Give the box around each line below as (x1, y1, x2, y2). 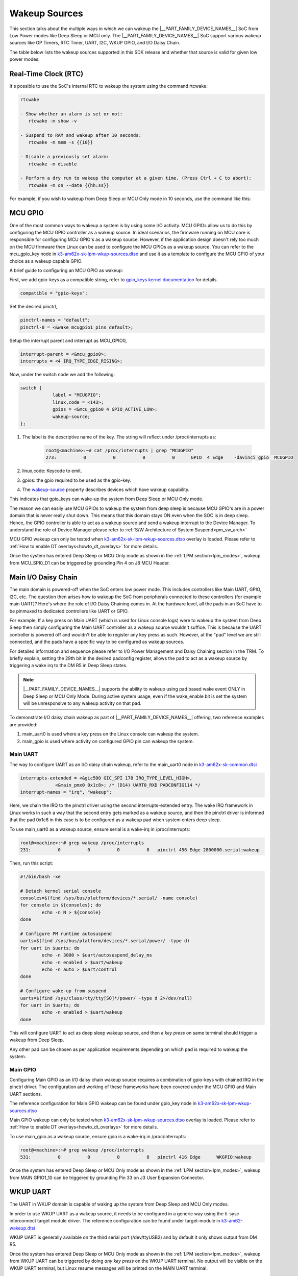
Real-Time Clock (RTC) (9, 69, 84, 78)
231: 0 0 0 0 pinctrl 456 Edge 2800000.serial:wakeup (20, 847, 260, 852)
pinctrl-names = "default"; (20, 317, 90, 323)
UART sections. (9, 1091, 42, 1097)
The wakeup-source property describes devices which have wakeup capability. (22, 486, 190, 493)
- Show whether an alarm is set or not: (20, 111, 122, 117)
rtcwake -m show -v (28, 118, 77, 124)
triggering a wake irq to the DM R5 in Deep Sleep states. (9, 662, 128, 669)
